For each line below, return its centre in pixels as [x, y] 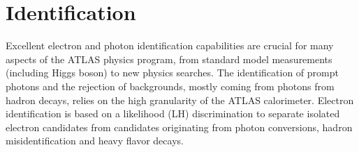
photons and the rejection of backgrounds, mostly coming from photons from [170, 86]
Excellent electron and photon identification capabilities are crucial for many [170, 45]
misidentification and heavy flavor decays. [95, 141]
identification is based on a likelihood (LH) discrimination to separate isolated [173, 113]
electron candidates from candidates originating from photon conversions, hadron [179, 127]
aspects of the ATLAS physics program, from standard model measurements [169, 59]
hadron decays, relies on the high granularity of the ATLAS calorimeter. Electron [180, 100]
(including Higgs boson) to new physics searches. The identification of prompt [172, 73]
